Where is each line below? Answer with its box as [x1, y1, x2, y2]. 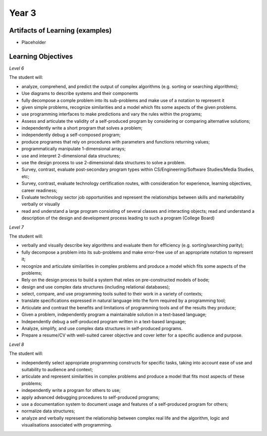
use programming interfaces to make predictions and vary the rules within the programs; [21, 111, 202, 117]
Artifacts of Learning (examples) [9, 26, 112, 35]
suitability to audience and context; [21, 366, 93, 372]
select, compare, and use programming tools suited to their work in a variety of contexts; [21, 291, 203, 297]
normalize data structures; [21, 408, 75, 414]
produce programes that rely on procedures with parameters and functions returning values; [21, 139, 210, 145]
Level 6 [9, 65, 24, 71]
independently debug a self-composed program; [21, 132, 121, 138]
